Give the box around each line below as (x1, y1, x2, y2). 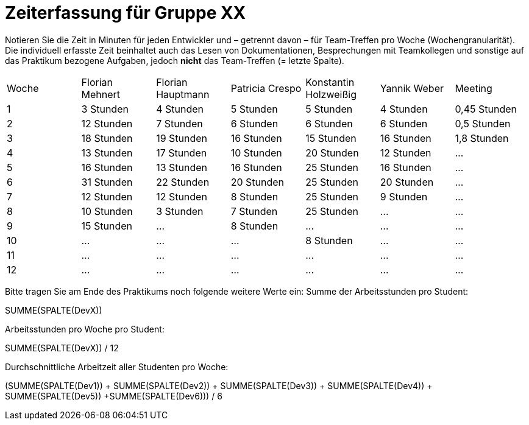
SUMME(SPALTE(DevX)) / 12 (5, 342, 119, 353)
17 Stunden (156, 146, 207, 159)
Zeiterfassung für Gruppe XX (5, 2, 246, 23)
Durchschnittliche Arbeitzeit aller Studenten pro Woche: (5, 361, 229, 372)
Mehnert (81, 88, 121, 100)
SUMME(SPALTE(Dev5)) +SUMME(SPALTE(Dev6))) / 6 (5, 390, 222, 401)
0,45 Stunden (455, 102, 517, 115)
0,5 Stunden (455, 117, 511, 130)
